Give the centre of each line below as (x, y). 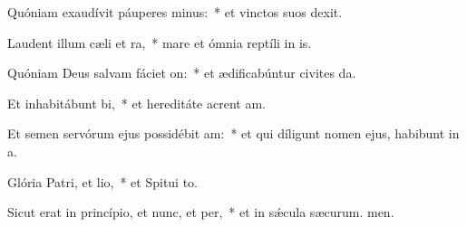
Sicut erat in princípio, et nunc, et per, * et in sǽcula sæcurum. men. (201, 212)
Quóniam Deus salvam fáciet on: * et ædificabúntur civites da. (182, 73)
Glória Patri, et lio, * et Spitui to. (103, 181)
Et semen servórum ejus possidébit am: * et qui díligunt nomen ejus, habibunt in (233, 133)
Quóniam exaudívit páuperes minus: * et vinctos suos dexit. (175, 12)
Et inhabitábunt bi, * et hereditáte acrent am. (136, 103)
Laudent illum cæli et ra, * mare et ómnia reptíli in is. (160, 42)
